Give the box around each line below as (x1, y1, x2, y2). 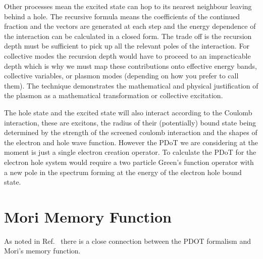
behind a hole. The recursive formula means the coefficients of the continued (4, 11, 240, 21)
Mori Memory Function (4, 206, 172, 227)
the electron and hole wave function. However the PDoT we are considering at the (4, 137, 258, 147)
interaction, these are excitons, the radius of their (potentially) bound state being (4, 117, 256, 127)
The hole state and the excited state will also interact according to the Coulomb (4, 107, 252, 117)
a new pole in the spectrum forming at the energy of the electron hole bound (4, 166, 242, 177)
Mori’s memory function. (4, 245, 81, 256)
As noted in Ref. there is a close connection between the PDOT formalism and (4, 235, 251, 246)
